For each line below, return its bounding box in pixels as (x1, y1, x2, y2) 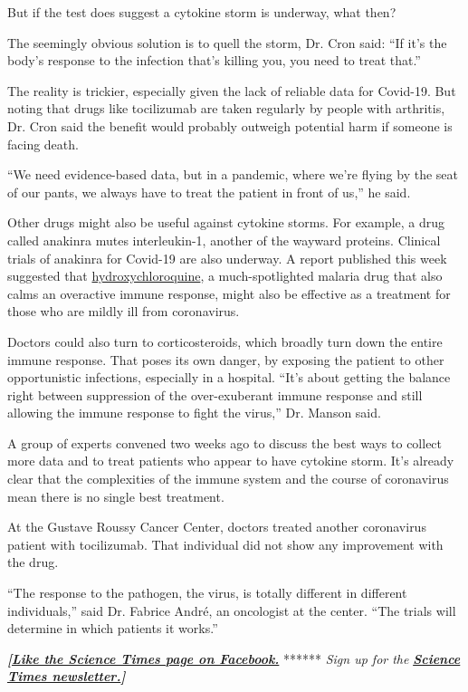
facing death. (7, 134, 79, 153)
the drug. (7, 553, 59, 572)
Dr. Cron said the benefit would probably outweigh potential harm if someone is (7, 116, 453, 135)
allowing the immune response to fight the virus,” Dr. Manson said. (7, 403, 381, 422)
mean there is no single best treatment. (7, 486, 224, 505)
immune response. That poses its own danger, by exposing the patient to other (7, 350, 444, 369)
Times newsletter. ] (7, 667, 126, 686)
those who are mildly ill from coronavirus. (7, 302, 240, 321)
